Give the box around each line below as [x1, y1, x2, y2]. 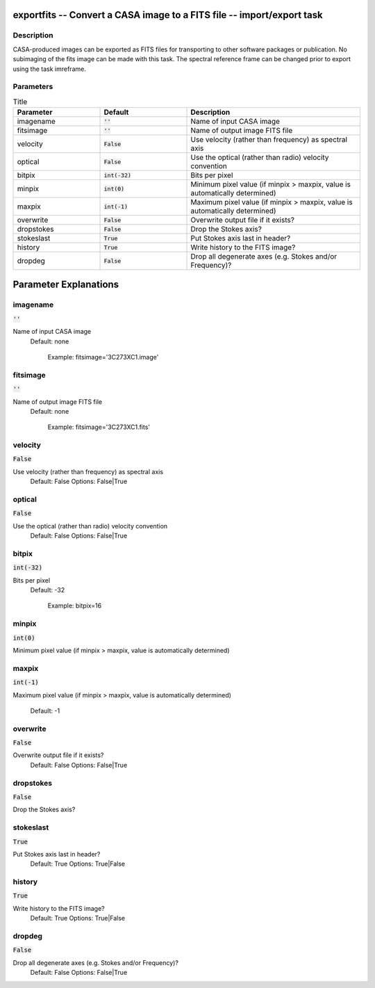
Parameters [12, 82, 53, 92]
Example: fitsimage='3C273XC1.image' [47, 353, 159, 361]
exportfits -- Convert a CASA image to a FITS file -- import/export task [12, 9, 323, 21]
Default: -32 [30, 586, 65, 594]
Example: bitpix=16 [47, 601, 102, 610]
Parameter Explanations [12, 279, 119, 291]
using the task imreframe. [12, 65, 86, 73]
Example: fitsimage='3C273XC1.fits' [47, 423, 151, 431]
